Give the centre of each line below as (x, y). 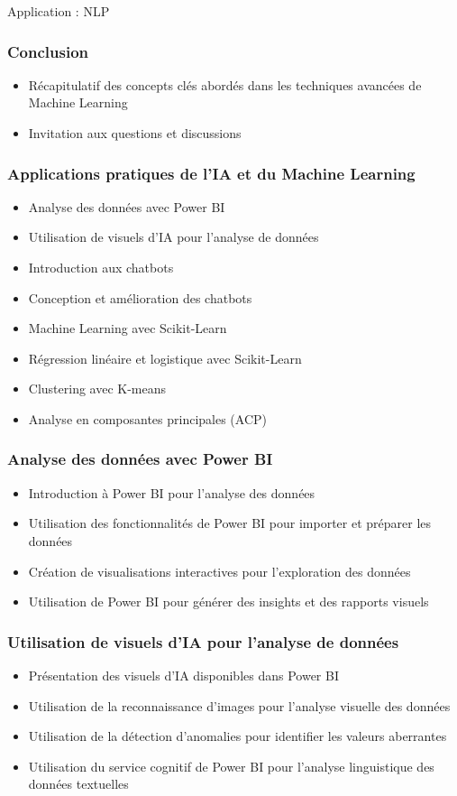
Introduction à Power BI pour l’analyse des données (172, 492)
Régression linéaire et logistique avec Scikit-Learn (165, 358)
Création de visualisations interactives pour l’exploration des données (219, 571)
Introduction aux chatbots (101, 267)
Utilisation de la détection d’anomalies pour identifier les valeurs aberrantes (238, 736)
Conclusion (48, 51)
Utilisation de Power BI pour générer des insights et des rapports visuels (228, 602)
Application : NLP (59, 11)
